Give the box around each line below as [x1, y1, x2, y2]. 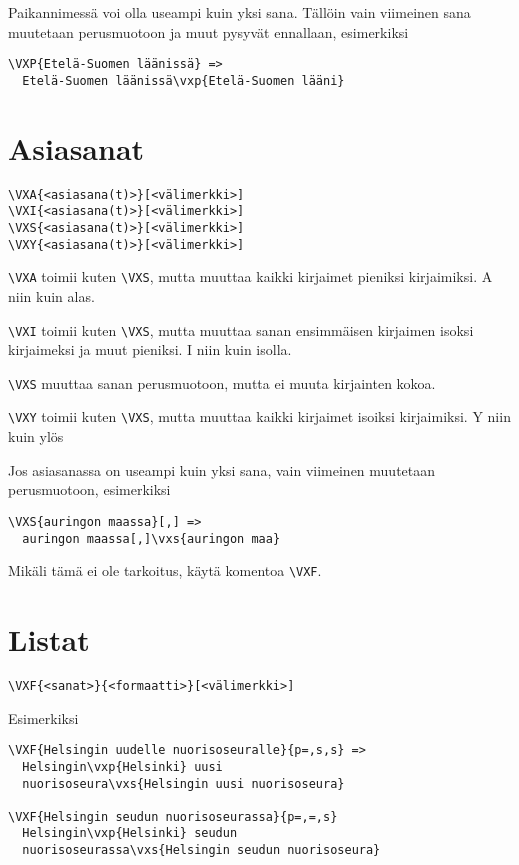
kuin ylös [8, 426, 64, 447]
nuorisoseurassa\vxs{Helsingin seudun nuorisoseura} [22, 843, 381, 858]
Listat [8, 619, 90, 659]
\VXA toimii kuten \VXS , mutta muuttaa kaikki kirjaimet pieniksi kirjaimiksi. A [8, 266, 493, 287]
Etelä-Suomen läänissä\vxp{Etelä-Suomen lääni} [22, 73, 345, 88]
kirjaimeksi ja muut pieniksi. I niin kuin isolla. [8, 339, 292, 360]
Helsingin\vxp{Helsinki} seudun [22, 826, 238, 841]
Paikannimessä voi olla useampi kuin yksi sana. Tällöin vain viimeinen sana [8, 2, 471, 22]
